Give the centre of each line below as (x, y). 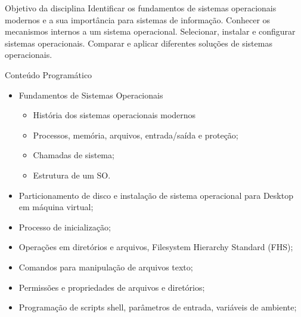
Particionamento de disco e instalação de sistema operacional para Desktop (156, 195)
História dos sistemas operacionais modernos (114, 115)
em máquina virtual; (56, 207)
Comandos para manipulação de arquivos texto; (106, 267)
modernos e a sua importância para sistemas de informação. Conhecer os (138, 19)
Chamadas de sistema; (74, 155)
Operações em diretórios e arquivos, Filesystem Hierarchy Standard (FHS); (156, 247)
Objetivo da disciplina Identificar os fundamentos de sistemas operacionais (141, 8)
